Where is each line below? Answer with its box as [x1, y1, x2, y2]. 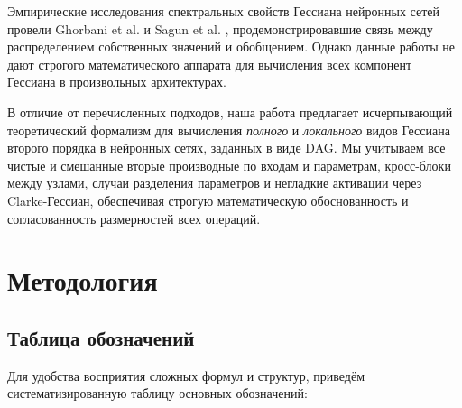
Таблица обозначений [7, 323, 195, 351]
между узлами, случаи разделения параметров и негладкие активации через [7, 173, 422, 192]
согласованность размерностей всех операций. [7, 209, 261, 227]
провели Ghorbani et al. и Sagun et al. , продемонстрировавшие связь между [7, 19, 433, 38]
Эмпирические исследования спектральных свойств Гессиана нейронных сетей [7, 2, 440, 20]
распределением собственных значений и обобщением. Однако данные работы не [7, 37, 455, 56]
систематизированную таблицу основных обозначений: [7, 384, 308, 403]
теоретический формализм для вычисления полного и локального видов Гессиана [7, 120, 450, 139]
